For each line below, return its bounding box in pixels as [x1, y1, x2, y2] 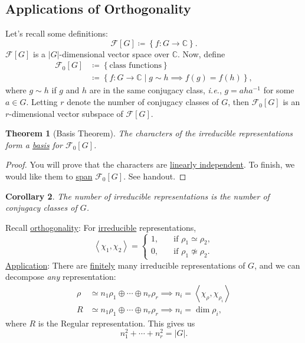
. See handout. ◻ [123, 170, 186, 182]
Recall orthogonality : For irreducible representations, [5, 221, 196, 233]
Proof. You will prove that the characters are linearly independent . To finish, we [5, 158, 295, 171]
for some [263, 84, 294, 96]
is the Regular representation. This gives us [38, 316, 195, 329]
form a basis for [5, 138, 63, 151]
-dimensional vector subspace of [9, 107, 123, 119]
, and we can [254, 259, 300, 271]
